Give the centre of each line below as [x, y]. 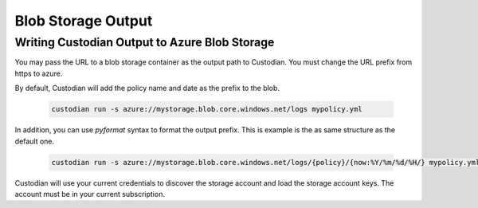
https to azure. [39, 73]
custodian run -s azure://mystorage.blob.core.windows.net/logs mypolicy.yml [207, 109]
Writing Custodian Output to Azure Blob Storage [145, 42]
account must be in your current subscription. [90, 194]
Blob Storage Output [84, 21]
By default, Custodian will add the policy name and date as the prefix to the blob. [147, 88]
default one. [35, 141]
